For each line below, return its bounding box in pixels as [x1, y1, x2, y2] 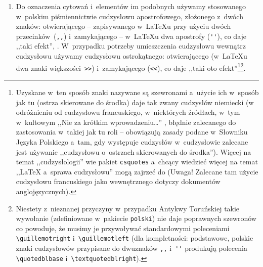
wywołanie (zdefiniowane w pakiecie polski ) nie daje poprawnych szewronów [16, 213, 256, 224]
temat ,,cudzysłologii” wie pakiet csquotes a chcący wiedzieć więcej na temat [16, 156, 258, 167]
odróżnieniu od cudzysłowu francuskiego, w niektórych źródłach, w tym [16, 107, 240, 117]
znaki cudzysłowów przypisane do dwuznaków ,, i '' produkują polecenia [16, 243, 247, 253]
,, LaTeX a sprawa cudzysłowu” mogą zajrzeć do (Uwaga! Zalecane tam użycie [16, 166, 258, 176]
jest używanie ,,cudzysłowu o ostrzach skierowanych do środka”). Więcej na [16, 146, 251, 157]
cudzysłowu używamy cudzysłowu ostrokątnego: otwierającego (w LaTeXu [16, 51, 247, 61]
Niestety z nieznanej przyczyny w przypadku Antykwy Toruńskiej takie [16, 203, 240, 213]
